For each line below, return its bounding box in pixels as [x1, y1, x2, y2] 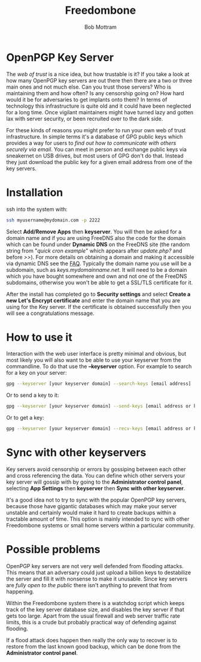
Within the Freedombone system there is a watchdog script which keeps [6, 599, 185, 606]
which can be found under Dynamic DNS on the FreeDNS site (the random [6, 241, 190, 248]
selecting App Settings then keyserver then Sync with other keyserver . [6, 485, 185, 491]
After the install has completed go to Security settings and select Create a [6, 290, 191, 297]
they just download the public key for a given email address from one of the [6, 158, 193, 165]
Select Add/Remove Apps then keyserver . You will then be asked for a [6, 228, 182, 235]
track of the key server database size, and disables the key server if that [6, 606, 184, 613]
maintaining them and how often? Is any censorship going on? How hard [6, 89, 184, 96]
